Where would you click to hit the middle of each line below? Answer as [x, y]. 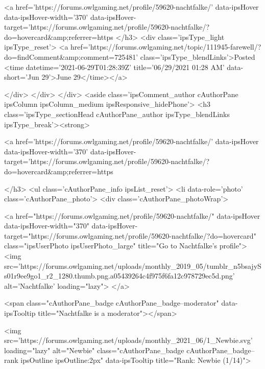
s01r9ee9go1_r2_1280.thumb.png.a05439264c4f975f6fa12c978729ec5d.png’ [119, 276]
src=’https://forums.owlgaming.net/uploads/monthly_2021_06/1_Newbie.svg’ [128, 340]
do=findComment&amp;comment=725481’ [71, 56]
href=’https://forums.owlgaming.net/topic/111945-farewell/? [166, 47]
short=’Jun [22, 77]
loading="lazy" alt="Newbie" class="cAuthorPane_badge [94, 350]
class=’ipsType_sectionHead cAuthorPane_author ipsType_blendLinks [117, 114]
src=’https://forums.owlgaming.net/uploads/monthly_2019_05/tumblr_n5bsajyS [133, 266]
